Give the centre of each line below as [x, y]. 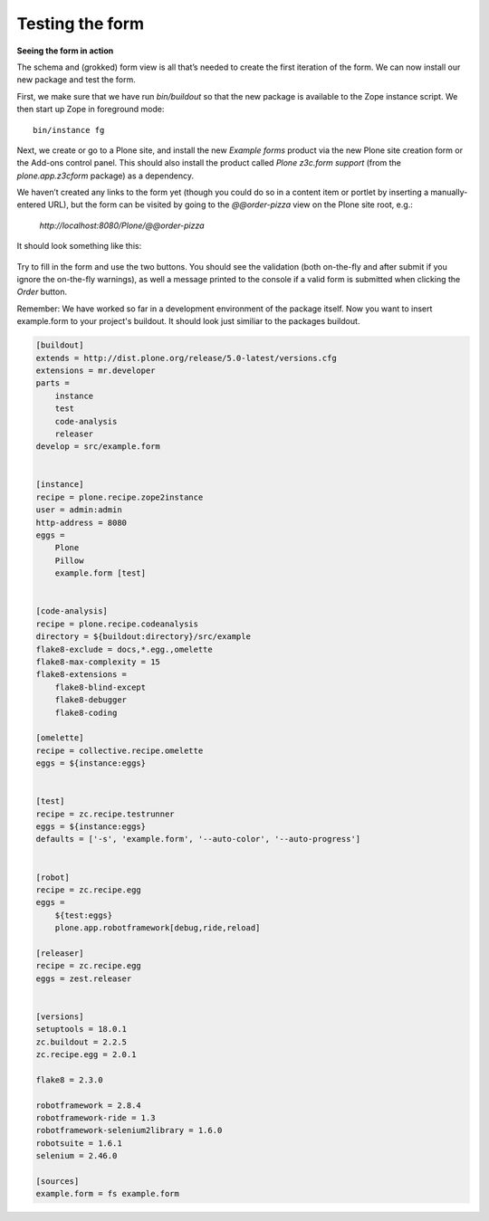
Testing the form [81, 24]
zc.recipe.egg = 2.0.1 [86, 1055]
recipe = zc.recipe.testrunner [105, 814]
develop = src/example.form [98, 447]
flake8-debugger [91, 700]
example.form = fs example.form [108, 1194]
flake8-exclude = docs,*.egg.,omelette [124, 649]
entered [31, 205]
